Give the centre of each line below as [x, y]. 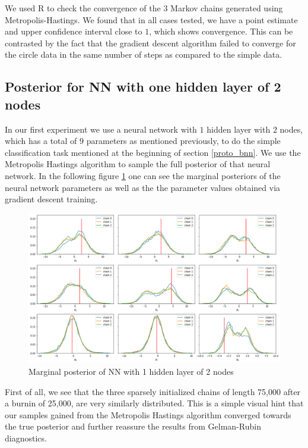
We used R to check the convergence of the [83, 8]
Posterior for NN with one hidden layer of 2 [143, 87]
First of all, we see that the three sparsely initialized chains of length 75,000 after [153, 391]
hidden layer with [239, 129]
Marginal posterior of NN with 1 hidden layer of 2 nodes [131, 372]
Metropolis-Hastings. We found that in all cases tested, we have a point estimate [151, 19]
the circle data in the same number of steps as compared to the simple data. [144, 54]
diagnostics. [26, 438]
